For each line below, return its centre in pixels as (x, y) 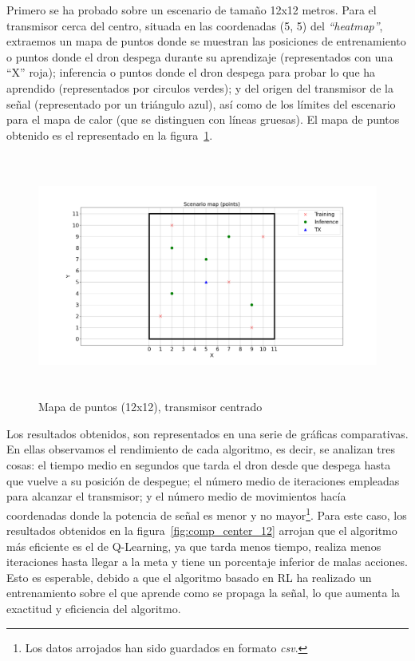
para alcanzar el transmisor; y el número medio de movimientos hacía (176, 496)
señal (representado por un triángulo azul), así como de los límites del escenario (201, 103)
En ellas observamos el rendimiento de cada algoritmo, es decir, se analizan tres (201, 449)
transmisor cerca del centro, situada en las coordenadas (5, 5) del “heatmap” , (195, 25)
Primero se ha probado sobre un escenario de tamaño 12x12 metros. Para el (192, 10)
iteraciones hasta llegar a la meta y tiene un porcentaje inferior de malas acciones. (207, 562)
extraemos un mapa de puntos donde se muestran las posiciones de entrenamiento (206, 41)
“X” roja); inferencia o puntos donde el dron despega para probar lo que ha (191, 72)
